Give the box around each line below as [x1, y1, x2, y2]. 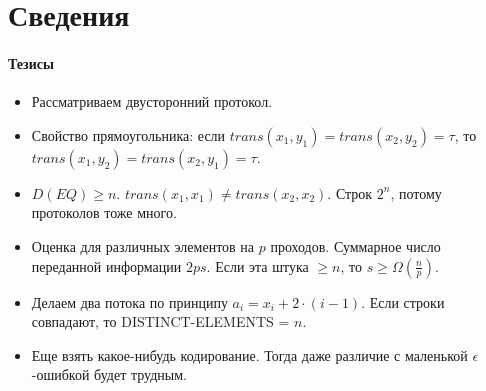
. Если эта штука [206, 255, 309, 276]
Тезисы [8, 52, 54, 73]
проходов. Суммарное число [270, 235, 441, 256]
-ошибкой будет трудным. [31, 364, 187, 385]
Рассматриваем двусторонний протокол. [31, 91, 273, 112]
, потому [390, 182, 442, 203]
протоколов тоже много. [31, 202, 177, 223]
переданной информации [31, 255, 182, 276]
